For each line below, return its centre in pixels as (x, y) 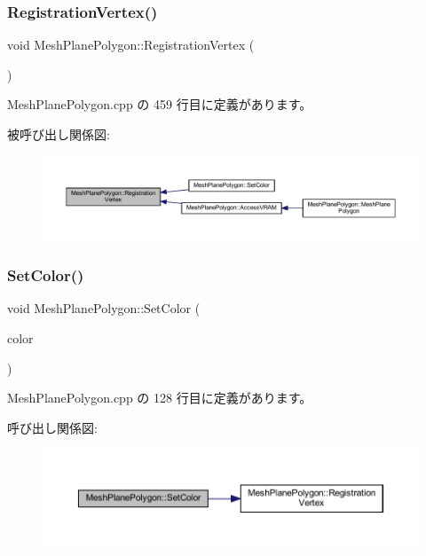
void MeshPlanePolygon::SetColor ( (104, 308)
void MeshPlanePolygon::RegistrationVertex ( (131, 45)
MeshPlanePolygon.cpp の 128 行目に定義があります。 (160, 398)
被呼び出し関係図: (59, 134)
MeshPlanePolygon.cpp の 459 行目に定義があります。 (160, 104)
